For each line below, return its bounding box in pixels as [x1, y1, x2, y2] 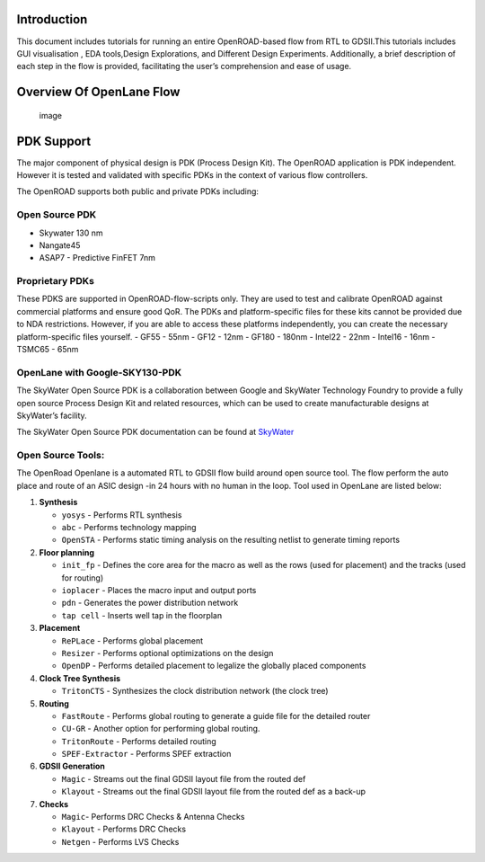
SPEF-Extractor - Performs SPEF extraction [61, 749, 232, 760]
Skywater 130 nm [39, 227, 103, 238]
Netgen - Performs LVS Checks [61, 836, 180, 847]
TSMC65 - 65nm [16, 344, 79, 355]
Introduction [16, 12, 88, 27]
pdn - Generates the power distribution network [61, 598, 239, 609]
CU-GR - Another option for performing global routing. [61, 724, 260, 734]
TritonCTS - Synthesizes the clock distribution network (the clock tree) [61, 686, 329, 697]
